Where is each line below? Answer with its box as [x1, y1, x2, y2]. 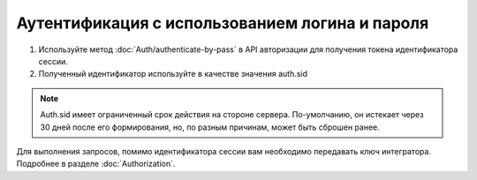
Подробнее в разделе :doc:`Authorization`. [16, 159, 176, 169]
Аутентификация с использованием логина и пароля [16, 13, 429, 33]
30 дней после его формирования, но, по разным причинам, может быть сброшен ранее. [40, 122, 380, 132]
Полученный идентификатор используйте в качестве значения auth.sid [38, 69, 308, 79]
